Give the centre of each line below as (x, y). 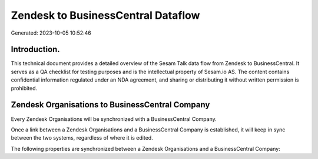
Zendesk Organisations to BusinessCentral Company (110, 105)
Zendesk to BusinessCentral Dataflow (105, 15)
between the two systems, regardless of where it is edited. (82, 138)
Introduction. (35, 50)
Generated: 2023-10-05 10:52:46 (51, 33)
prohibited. (24, 88)
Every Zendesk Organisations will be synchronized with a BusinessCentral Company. (114, 119)
